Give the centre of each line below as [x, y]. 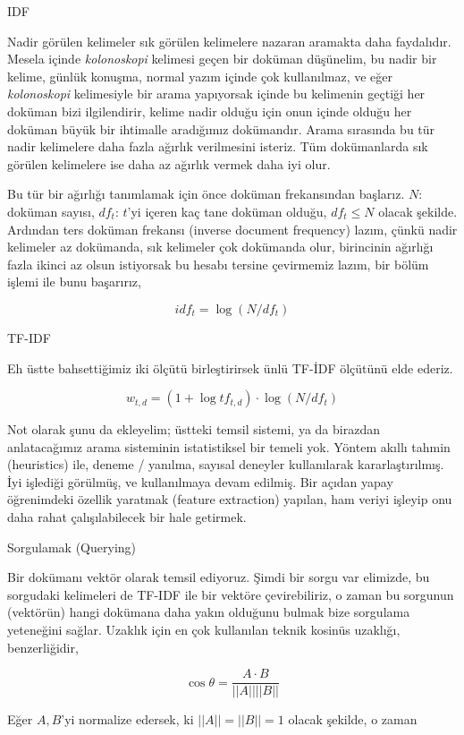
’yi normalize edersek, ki [127, 719]
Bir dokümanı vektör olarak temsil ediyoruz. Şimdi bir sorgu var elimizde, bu [219, 577]
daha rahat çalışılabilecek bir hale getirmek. [127, 517]
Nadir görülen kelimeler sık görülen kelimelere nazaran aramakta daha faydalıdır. [229, 41]
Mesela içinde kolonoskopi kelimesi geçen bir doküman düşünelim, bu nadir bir [222, 59]
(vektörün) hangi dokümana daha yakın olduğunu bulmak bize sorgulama [209, 612]
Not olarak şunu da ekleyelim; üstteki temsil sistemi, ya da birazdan [194, 429]
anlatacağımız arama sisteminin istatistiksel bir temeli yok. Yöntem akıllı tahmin [229, 446]
